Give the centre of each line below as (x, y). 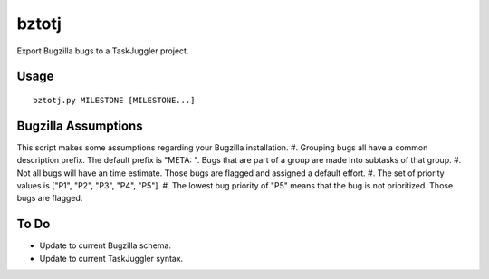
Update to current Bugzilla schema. (105, 245)
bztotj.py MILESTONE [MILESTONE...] (114, 100)
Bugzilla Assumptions (80, 125)
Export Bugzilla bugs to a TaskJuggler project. (103, 51)
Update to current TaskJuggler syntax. (111, 258)
